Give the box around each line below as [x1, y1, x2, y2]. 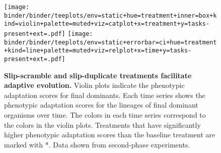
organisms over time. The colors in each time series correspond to [4, 109, 206, 120]
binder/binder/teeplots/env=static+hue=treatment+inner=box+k [4, 12, 217, 19]
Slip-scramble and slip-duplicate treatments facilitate [4, 70, 192, 80]
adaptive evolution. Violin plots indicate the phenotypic [4, 80, 185, 90]
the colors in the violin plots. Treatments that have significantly [4, 119, 201, 130]
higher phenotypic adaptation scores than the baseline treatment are [4, 129, 215, 140]
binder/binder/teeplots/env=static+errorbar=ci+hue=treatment [4, 38, 217, 46]
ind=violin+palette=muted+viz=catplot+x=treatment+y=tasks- [4, 20, 210, 28]
